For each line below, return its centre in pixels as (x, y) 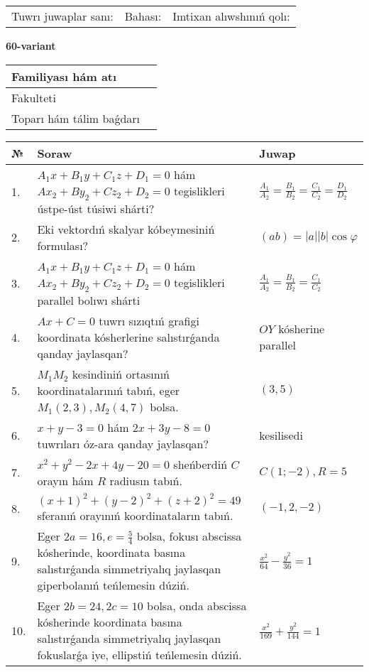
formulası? (63, 245)
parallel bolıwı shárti (89, 300)
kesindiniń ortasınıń (121, 374)
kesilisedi (281, 435)
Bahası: (143, 16)
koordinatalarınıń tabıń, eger (109, 390)
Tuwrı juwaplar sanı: (62, 16)
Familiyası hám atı (64, 76)
